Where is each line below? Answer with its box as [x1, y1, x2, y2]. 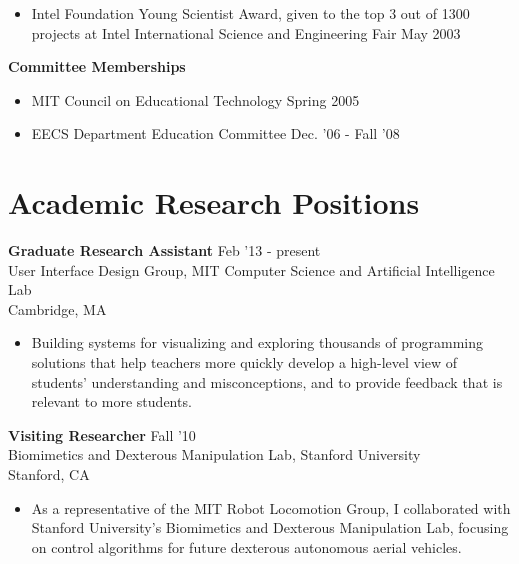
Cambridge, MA [8, 298, 107, 319]
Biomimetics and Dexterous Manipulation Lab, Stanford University [8, 444, 421, 465]
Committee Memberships [8, 56, 186, 77]
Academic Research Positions [8, 182, 420, 223]
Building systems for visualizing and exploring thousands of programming [31, 332, 484, 353]
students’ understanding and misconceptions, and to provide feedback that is [31, 371, 503, 392]
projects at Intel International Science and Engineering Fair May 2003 [31, 22, 461, 43]
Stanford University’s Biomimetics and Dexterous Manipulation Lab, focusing [31, 517, 509, 538]
